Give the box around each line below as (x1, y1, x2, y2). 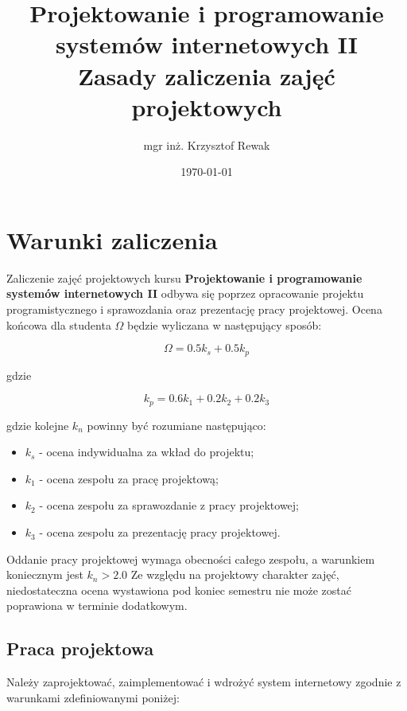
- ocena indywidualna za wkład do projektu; (39, 443, 254, 460)
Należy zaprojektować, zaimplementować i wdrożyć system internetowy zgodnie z (6, 674, 401, 690)
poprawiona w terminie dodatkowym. (6, 597, 188, 614)
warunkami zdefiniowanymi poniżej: (6, 689, 180, 705)
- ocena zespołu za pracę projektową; (39, 470, 219, 486)
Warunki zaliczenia (6, 223, 218, 256)
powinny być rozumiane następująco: (87, 416, 266, 433)
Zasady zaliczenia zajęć (78, 59, 335, 92)
